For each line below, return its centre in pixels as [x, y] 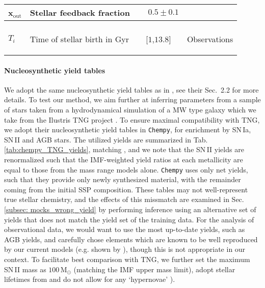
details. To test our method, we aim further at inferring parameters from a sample [132, 99]
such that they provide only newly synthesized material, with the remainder [123, 179]
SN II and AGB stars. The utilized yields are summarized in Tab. [106, 139]
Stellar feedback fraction [80, 12]
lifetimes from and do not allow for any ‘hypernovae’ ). [90, 279]
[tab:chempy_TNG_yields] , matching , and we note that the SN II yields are [124, 149]
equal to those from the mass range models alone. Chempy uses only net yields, [126, 169]
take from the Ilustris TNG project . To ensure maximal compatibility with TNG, [132, 119]
